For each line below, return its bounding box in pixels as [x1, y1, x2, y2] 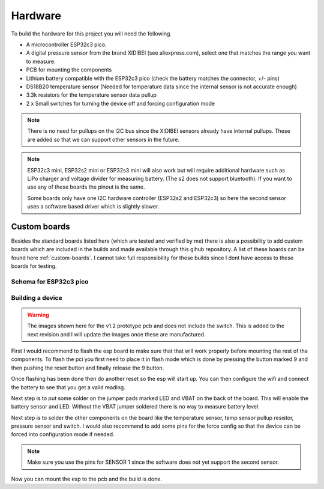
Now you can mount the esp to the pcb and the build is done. [11, 475, 162, 482]
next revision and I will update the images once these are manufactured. [27, 330, 206, 338]
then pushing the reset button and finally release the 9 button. [11, 364, 164, 371]
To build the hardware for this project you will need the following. [11, 30, 172, 37]
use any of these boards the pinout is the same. [27, 183, 145, 190]
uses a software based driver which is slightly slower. [27, 203, 160, 210]
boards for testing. [11, 263, 57, 270]
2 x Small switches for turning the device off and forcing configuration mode [26, 100, 215, 107]
